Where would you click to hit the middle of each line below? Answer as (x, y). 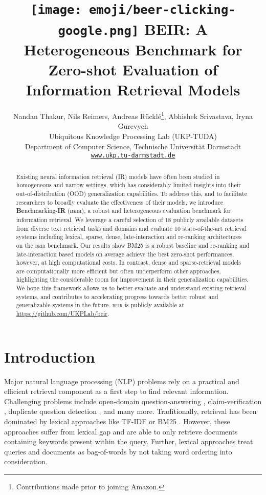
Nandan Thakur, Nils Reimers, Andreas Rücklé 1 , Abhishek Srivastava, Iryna (133, 115)
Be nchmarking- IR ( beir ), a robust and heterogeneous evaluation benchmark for (123, 211)
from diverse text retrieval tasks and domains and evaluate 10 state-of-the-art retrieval (131, 228)
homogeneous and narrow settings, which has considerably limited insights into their (128, 185)
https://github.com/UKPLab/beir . (63, 314)
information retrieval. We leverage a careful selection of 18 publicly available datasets (130, 219)
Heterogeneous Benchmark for (133, 49)
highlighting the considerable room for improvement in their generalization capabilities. (132, 279)
